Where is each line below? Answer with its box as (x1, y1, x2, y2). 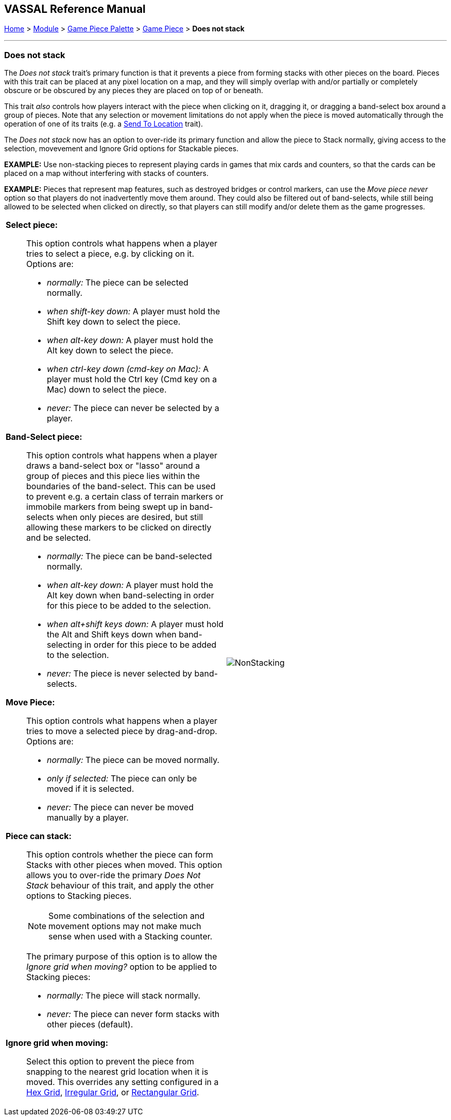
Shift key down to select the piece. (47, 316, 181, 327)
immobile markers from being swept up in (26, 502, 187, 512)
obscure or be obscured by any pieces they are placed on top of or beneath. (4, 86, 264, 95)
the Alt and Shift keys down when (47, 629, 177, 640)
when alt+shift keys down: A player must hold (47, 619, 224, 630)
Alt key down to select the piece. (47, 345, 174, 356)
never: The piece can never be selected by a (47, 403, 219, 414)
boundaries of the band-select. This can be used (26, 481, 216, 492)
